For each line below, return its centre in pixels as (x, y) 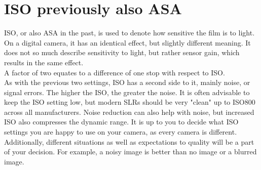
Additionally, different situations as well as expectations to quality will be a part (129, 141)
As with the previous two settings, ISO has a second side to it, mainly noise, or (127, 82)
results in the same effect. (44, 62)
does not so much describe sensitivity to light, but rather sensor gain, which (122, 52)
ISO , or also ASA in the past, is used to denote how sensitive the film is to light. (129, 33)
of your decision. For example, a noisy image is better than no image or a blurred (130, 152)
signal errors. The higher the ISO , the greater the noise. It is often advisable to (127, 92)
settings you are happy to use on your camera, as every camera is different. (121, 132)
